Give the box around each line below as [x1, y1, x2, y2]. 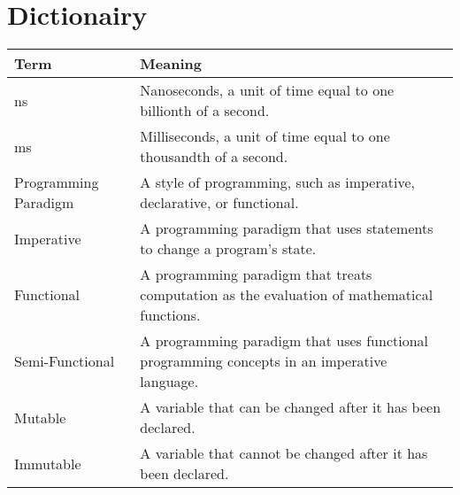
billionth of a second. [140, 100, 270, 121]
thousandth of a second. [140, 146, 288, 167]
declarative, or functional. [140, 192, 299, 213]
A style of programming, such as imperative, [140, 172, 415, 193]
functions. [140, 305, 201, 326]
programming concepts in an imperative [140, 351, 387, 372]
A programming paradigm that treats [140, 264, 372, 285]
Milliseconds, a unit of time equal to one [140, 126, 390, 147]
